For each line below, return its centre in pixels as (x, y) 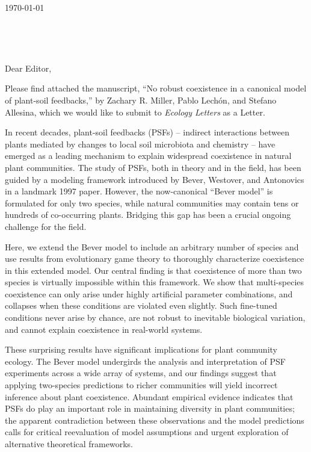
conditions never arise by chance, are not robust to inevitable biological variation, (155, 317)
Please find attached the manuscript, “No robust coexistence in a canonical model (156, 88)
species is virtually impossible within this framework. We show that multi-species (155, 282)
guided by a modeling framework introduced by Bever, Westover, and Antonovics (155, 179)
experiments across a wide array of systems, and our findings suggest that (141, 373)
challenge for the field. (46, 226)
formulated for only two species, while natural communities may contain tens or (152, 203)
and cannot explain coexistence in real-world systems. (104, 329)
